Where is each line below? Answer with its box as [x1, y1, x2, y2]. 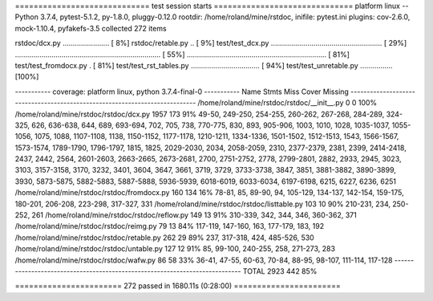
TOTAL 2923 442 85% [242, 266, 318, 276]
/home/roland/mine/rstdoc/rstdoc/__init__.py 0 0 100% [197, 98, 378, 108]
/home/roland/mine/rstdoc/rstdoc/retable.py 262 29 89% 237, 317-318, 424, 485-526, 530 [14, 233, 314, 242]
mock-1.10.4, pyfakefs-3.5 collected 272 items [14, 23, 168, 33]
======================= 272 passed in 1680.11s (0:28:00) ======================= [14, 281, 341, 291]
